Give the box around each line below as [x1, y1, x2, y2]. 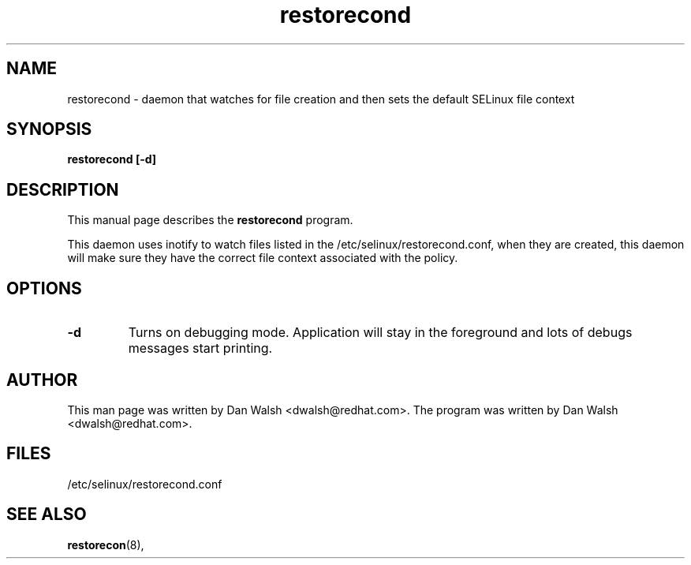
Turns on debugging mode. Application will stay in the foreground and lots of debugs [128, 324, 633, 341]
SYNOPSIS [6, 119, 92, 140]
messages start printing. [128, 340, 273, 357]
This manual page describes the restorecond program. [67, 213, 353, 227]
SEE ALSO [6, 504, 87, 525]
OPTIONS [6, 278, 82, 298]
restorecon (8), [67, 537, 144, 552]
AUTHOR [6, 369, 78, 390]
